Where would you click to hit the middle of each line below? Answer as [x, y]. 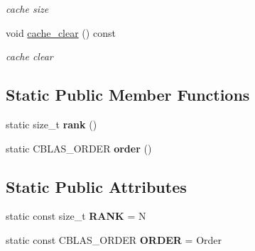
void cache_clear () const [61, 32]
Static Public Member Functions [128, 95]
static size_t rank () [51, 124]
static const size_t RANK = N [76, 216]
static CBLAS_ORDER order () [79, 148]
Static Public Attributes [96, 186]
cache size [27, 9]
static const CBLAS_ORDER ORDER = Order [114, 239]
